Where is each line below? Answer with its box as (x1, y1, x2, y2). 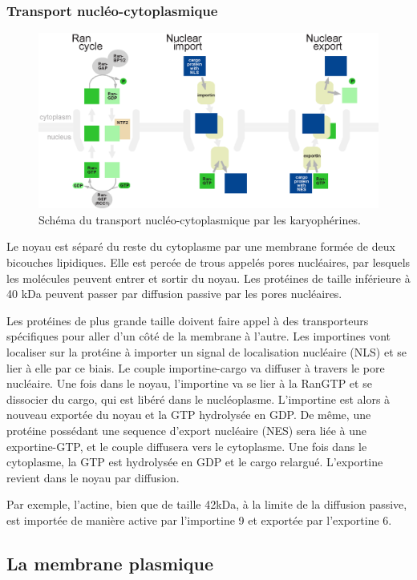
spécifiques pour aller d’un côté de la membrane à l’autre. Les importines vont (6, 328, 391, 344)
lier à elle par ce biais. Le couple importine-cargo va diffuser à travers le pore (6, 359, 385, 376)
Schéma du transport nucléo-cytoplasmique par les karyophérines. (38, 211, 361, 228)
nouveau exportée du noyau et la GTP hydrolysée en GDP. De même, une (6, 406, 371, 423)
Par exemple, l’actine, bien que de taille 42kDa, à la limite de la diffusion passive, (6, 496, 407, 513)
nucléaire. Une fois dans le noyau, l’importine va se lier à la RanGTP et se (6, 375, 372, 392)
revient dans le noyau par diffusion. (6, 469, 180, 485)
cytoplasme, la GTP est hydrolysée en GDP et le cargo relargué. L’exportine (6, 453, 383, 470)
